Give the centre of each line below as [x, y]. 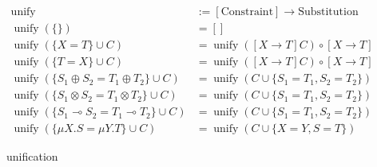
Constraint [247, 12]
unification [32, 156]
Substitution [328, 12]
